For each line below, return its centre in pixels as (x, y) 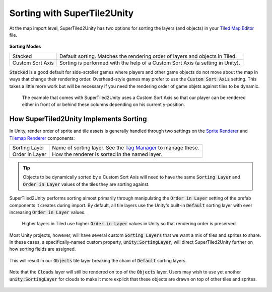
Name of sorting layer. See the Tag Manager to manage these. (126, 147)
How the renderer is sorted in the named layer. (107, 154)
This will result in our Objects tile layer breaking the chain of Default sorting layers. (98, 260)
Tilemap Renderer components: (42, 138)
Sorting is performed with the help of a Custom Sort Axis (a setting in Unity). (150, 63)
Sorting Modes (25, 46)
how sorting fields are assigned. (43, 249)
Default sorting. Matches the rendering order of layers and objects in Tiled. (148, 56)
